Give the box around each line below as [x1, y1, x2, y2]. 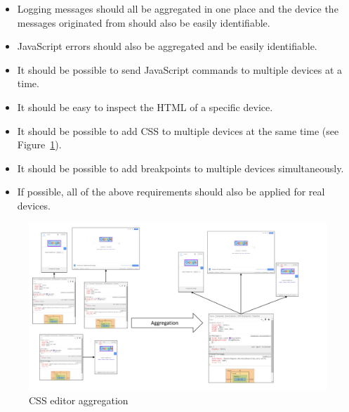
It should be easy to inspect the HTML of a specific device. [17, 99, 273, 114]
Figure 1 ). [17, 137, 62, 152]
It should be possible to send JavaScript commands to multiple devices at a [17, 62, 343, 77]
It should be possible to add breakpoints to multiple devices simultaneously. [17, 160, 344, 175]
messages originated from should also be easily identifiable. [17, 15, 270, 30]
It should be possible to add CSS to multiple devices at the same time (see [17, 123, 339, 138]
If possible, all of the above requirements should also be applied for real [17, 184, 325, 199]
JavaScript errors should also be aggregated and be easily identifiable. [17, 39, 317, 53]
